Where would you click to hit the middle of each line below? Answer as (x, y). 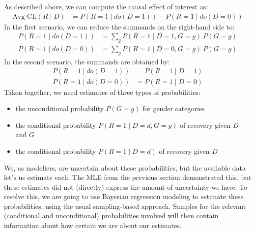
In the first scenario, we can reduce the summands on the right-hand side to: (119, 26)
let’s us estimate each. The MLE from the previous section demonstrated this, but (128, 177)
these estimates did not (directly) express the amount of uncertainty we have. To (126, 187)
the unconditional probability (59, 108)
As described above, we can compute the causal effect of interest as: (106, 6)
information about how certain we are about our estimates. (93, 225)
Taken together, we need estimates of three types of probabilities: (102, 92)
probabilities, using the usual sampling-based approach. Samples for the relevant (125, 206)
